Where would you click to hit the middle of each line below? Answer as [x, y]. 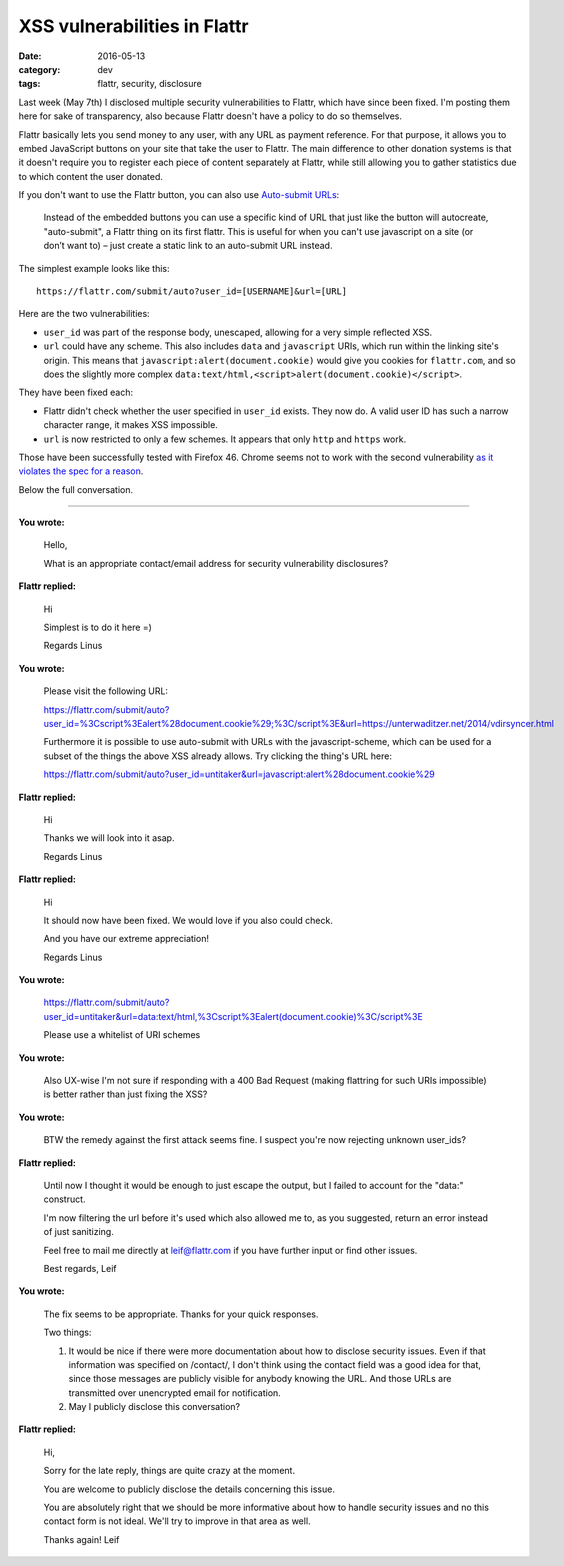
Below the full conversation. [76, 489]
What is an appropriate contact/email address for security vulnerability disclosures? [216, 563]
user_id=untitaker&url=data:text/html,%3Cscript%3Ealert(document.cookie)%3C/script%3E [233, 1016]
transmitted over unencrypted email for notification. [175, 1392]
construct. [64, 1199]
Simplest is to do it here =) [97, 627]
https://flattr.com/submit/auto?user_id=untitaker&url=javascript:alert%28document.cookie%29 [239, 774]
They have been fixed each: [76, 392]
